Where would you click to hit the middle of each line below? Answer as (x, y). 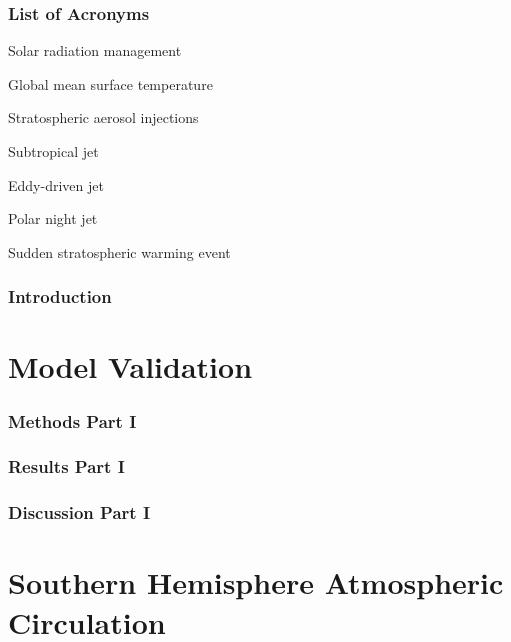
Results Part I (66, 466)
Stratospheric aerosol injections (103, 117)
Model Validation (130, 366)
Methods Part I (72, 420)
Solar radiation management (95, 50)
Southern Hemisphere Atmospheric (256, 582)
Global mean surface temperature (110, 83)
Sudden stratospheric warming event (119, 251)
